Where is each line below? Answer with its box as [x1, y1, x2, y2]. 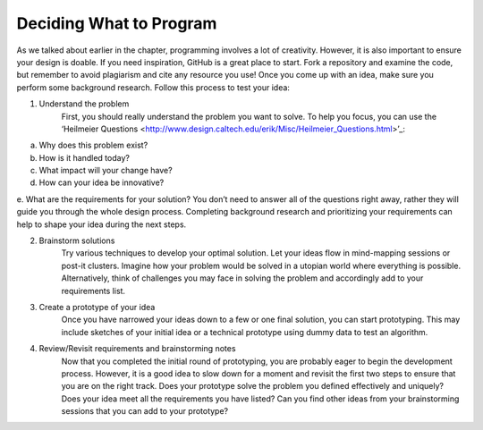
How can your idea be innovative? [38, 177, 165, 188]
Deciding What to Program [16, 13, 217, 33]
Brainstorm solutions [38, 235, 115, 246]
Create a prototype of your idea [38, 301, 156, 312]
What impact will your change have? [38, 165, 174, 176]
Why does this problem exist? [38, 139, 148, 151]
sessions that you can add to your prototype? [61, 406, 229, 417]
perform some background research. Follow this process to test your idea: [16, 81, 291, 93]
